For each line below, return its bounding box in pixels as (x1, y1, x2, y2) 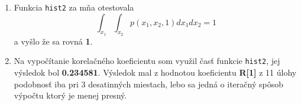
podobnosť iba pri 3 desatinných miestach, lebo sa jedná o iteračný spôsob (14, 77, 283, 90)
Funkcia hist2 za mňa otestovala (14, 1, 134, 13)
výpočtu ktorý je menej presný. (14, 89, 127, 101)
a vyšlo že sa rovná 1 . (14, 35, 93, 47)
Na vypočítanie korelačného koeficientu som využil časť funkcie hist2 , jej (14, 55, 280, 67)
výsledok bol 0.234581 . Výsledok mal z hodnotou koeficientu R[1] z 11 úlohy (14, 66, 297, 79)
